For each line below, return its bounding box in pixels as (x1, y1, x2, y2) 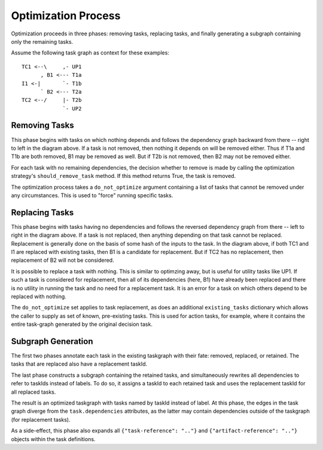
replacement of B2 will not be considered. (11, 256, 114, 264)
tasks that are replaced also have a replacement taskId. (11, 360, 148, 368)
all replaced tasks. (11, 388, 56, 395)
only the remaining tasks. (11, 38, 74, 45)
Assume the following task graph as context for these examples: (11, 49, 170, 56)
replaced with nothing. (11, 292, 67, 300)
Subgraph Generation (11, 336, 93, 346)
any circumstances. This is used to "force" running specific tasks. (11, 192, 173, 199)
